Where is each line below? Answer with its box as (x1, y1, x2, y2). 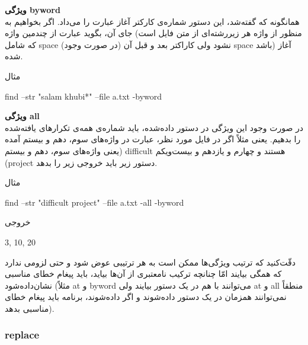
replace (5, 327, 40, 342)
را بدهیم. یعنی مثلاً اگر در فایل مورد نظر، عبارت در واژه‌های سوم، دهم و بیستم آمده (5, 133, 301, 145)
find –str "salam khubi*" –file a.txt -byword (5, 90, 162, 102)
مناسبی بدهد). (5, 302, 54, 314)
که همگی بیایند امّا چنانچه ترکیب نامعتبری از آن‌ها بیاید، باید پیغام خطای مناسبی (5, 267, 282, 280)
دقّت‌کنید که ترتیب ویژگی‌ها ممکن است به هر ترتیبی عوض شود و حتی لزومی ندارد (5, 255, 296, 268)
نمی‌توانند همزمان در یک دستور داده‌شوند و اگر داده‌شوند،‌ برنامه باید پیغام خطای (5, 290, 287, 303)
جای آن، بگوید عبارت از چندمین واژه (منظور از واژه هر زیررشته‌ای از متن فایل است (5, 27, 302, 39)
